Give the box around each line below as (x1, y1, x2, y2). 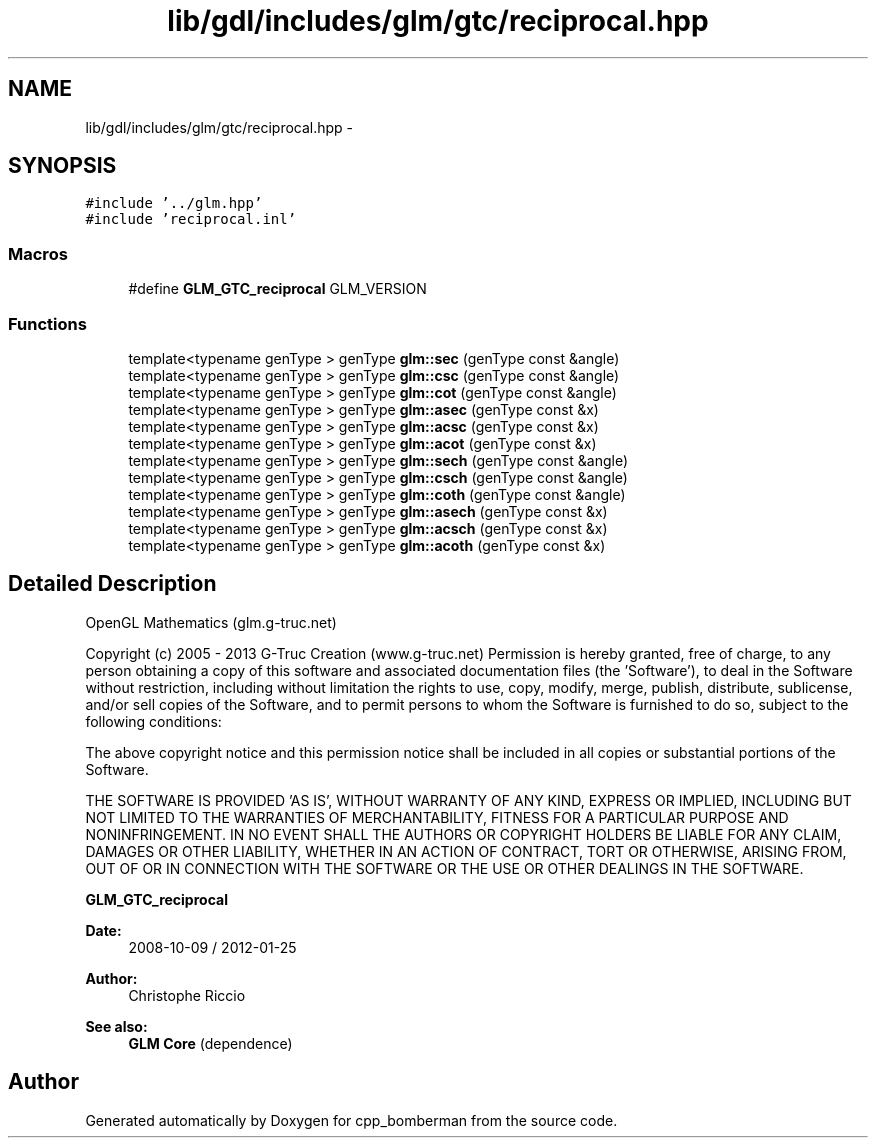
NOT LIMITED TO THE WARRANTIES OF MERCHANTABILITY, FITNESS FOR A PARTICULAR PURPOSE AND (85, 808, 789, 826)
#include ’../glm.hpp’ (85, 195, 263, 212)
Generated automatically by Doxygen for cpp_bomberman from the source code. (85, 1111, 618, 1129)
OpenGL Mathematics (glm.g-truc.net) (85, 613, 337, 631)
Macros (8, 243, 68, 264)
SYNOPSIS (8, 153, 117, 179)
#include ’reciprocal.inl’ (85, 211, 297, 228)
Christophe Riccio (128, 986, 246, 1004)
